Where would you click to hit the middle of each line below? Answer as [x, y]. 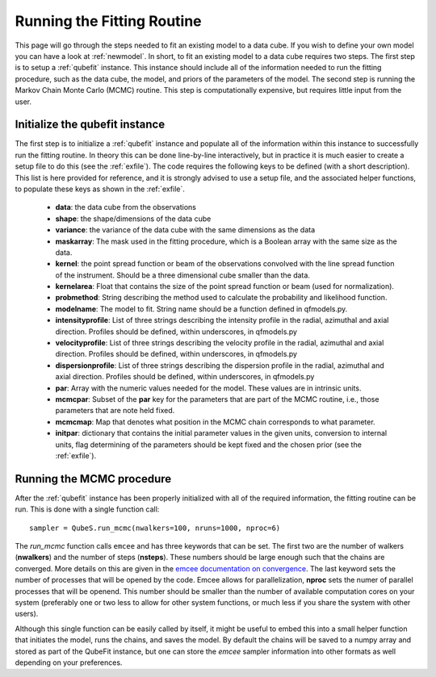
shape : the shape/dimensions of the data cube [133, 219]
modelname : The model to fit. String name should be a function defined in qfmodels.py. [201, 309]
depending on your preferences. [69, 662]
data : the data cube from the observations [126, 207]
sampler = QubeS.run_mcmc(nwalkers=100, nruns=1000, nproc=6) [155, 528]
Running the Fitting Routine [108, 21]
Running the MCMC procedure [93, 479]
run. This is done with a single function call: [87, 509]
